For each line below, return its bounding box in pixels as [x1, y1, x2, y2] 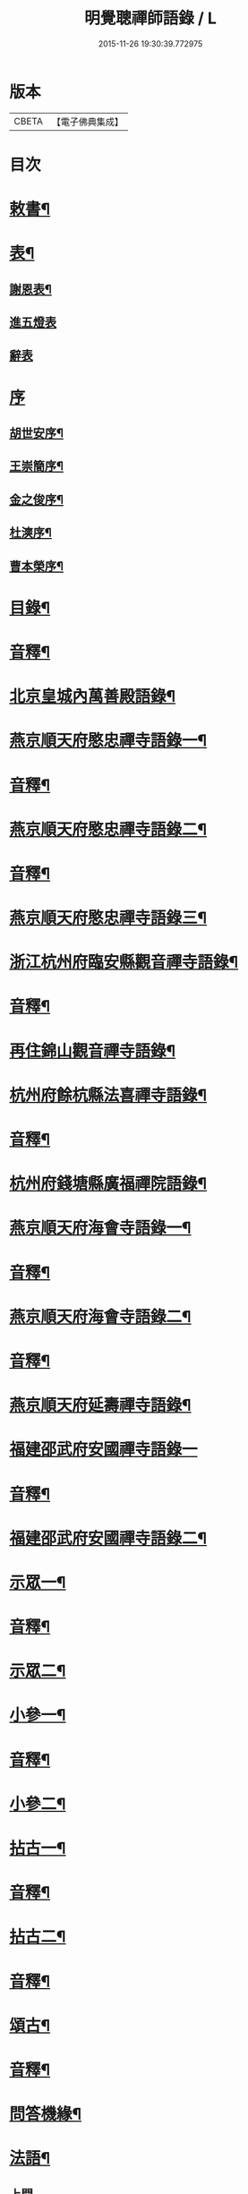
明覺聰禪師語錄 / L [84, 8, 217, 29]
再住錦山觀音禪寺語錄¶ [9, 1040, 176, 1061]
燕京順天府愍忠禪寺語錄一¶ [9, 730, 208, 751]
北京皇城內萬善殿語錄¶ [9, 687, 176, 707]
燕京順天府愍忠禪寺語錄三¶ [9, 908, 208, 928]
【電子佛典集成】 [51, 115, 124, 128]
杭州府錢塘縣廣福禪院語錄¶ [9, 1174, 208, 1194]
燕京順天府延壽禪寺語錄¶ [9, 1396, 192, 1415]
